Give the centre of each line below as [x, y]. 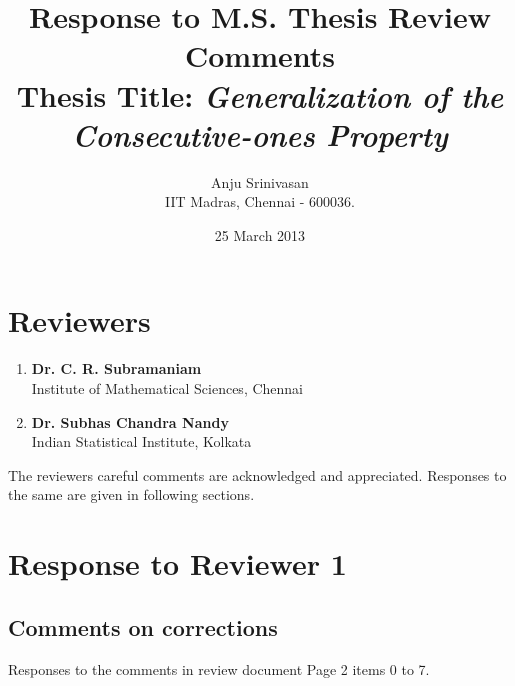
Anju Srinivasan [260, 181]
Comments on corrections [143, 626]
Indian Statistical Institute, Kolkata [141, 441]
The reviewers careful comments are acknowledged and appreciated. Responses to [257, 474]
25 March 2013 [260, 234]
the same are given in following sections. [131, 494]
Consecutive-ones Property [260, 134]
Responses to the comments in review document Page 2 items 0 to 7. [219, 668]
